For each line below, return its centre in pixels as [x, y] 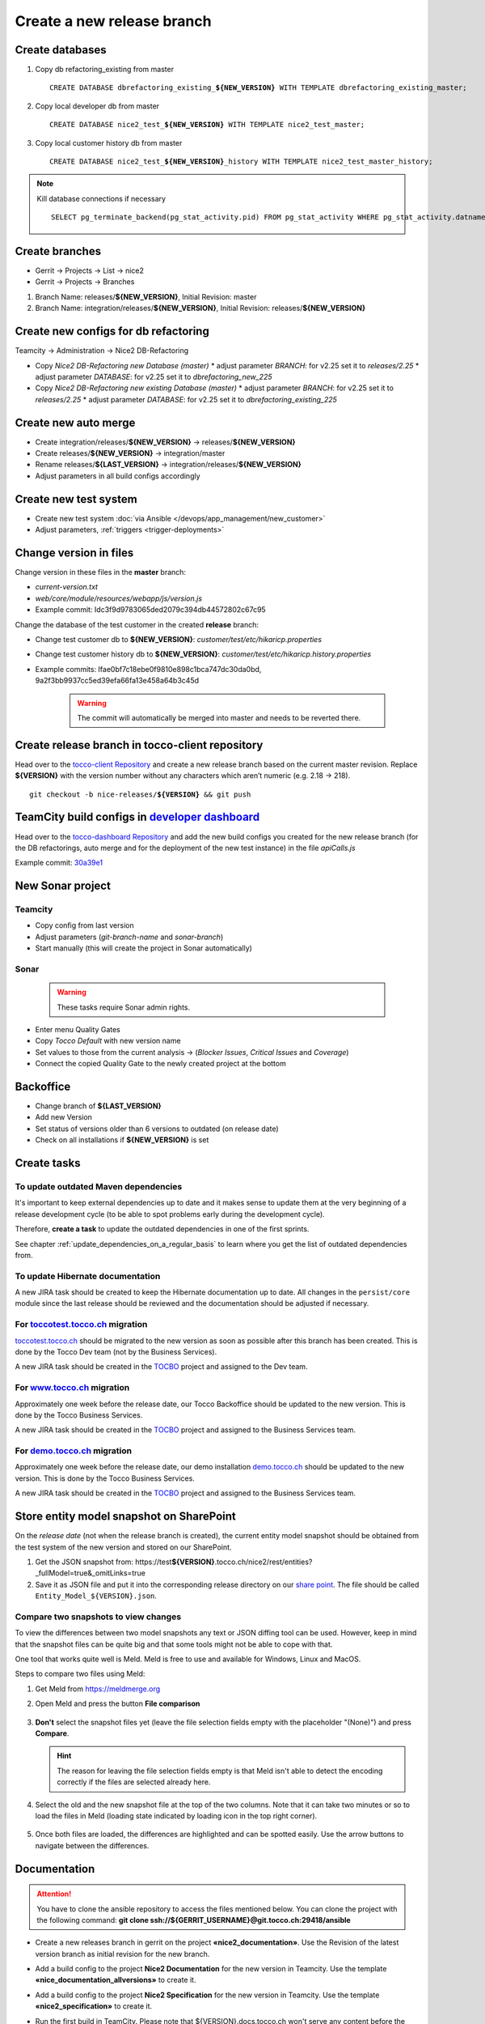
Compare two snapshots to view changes [98, 1617]
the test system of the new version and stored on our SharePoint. [123, 1547]
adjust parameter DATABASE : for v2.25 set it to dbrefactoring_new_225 [154, 376]
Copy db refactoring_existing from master [104, 70]
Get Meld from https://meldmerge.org [98, 1689]
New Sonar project [63, 886]
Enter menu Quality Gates [78, 1029]
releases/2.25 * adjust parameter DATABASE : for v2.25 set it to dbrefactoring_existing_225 [186, 399]
